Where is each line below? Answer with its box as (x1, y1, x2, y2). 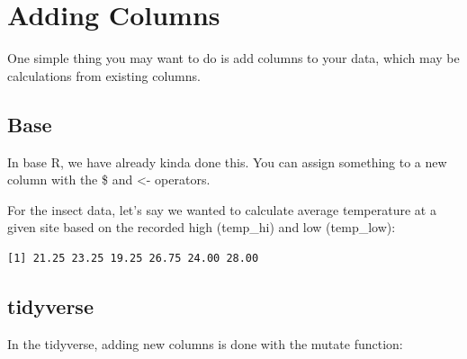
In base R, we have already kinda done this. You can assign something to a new (7, 152, 447, 171)
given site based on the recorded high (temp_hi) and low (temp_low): (7, 218, 396, 237)
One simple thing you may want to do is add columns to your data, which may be (7, 49, 460, 67)
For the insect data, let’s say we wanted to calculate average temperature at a (7, 200, 436, 219)
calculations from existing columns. (7, 66, 201, 85)
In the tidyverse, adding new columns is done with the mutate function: (7, 334, 403, 353)
